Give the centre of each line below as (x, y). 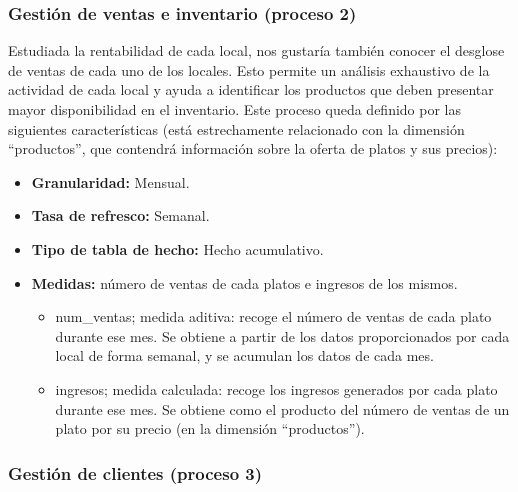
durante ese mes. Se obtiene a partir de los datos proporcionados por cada (282, 335)
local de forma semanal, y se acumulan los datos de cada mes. (244, 355)
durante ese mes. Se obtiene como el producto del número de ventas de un (282, 408)
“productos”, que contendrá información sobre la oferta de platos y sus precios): (253, 148)
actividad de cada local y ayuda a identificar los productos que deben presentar (251, 89)
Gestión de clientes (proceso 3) (135, 472)
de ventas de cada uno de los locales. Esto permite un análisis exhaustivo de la (249, 69)
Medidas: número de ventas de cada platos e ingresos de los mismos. (244, 282)
